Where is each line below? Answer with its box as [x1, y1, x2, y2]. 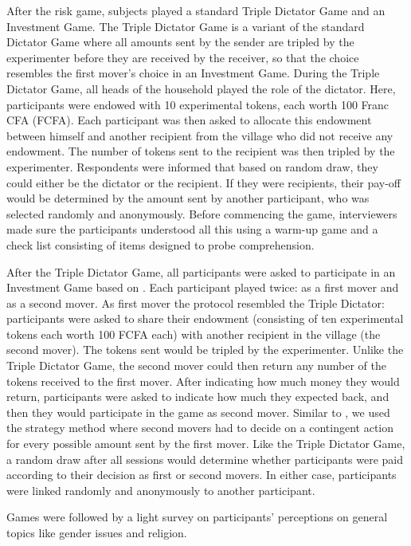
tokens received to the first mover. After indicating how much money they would [6, 372, 400, 389]
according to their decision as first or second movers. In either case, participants [6, 466, 397, 483]
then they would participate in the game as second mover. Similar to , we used [6, 403, 390, 420]
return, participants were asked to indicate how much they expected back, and [6, 388, 389, 405]
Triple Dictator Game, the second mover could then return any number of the [6, 357, 386, 374]
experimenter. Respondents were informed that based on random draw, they [6, 158, 378, 175]
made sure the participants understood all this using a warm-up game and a [6, 221, 378, 238]
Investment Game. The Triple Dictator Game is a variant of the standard [6, 18, 365, 34]
